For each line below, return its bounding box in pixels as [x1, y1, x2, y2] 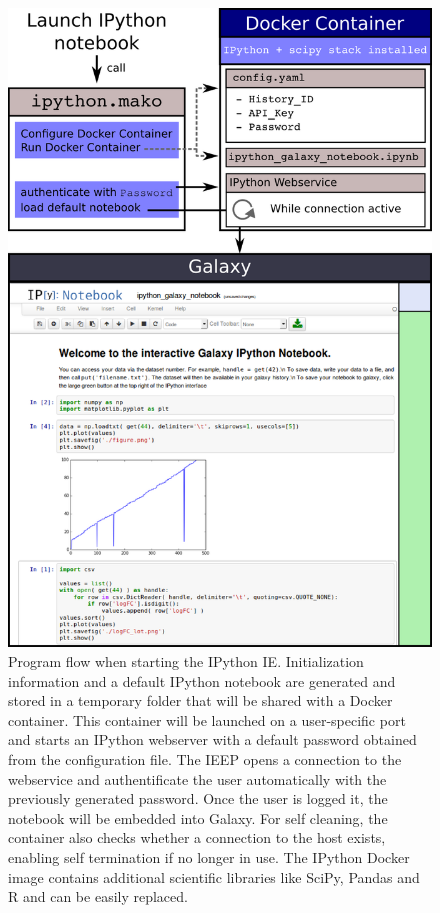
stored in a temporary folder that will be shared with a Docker [8, 690, 393, 711]
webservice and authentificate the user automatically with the [8, 768, 387, 789]
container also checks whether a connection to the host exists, [8, 827, 386, 848]
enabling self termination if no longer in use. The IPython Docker [8, 846, 410, 867]
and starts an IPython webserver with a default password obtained [8, 729, 417, 750]
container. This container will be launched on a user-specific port [8, 709, 406, 730]
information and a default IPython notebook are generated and [8, 670, 396, 691]
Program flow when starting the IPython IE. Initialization [8, 651, 364, 672]
